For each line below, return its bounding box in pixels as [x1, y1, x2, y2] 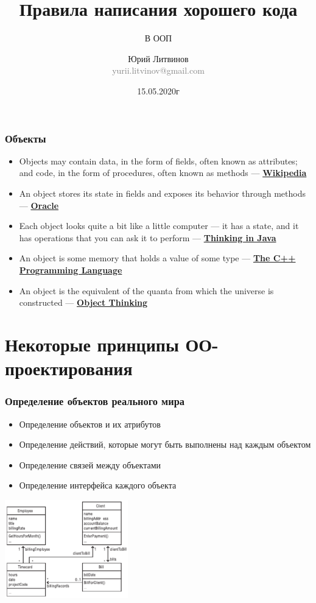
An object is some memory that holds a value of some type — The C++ [19, 252, 296, 264]
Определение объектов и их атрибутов [19, 417, 161, 430]
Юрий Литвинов [128, 52, 189, 65]
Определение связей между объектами [19, 458, 161, 471]
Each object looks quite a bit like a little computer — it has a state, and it [19, 219, 299, 232]
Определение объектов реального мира [5, 393, 184, 409]
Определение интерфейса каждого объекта [19, 479, 177, 492]
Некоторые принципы [5, 331, 179, 356]
